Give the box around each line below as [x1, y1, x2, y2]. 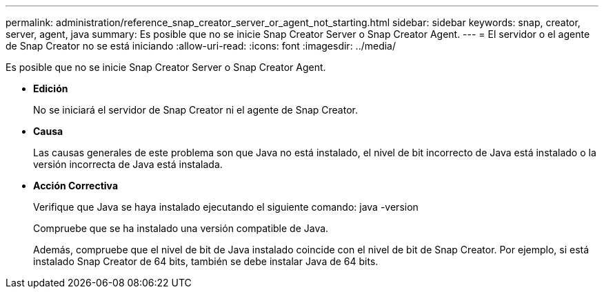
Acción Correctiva [33, 180, 119, 191]
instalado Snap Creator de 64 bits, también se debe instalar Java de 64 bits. [33, 255, 379, 267]
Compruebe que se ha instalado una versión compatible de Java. [33, 222, 329, 234]
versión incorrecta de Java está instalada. [33, 158, 223, 170]
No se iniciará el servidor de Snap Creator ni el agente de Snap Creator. [33, 104, 358, 116]
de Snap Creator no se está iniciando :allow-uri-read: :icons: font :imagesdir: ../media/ [6, 40, 396, 52]
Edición [33, 83, 68, 94]
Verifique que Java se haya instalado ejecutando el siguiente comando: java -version [33, 201, 419, 213]
